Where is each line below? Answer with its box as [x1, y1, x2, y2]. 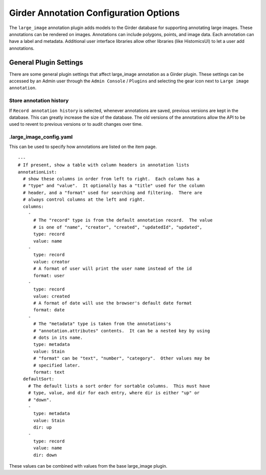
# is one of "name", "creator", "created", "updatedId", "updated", [33, 224, 202, 230]
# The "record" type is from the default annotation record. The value [33, 218, 213, 223]
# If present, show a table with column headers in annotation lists [18, 162, 190, 168]
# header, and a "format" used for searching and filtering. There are [23, 190, 202, 195]
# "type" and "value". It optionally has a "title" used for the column [23, 183, 205, 188]
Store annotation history [9, 97, 69, 104]
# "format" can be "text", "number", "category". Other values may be [33, 356, 210, 361]
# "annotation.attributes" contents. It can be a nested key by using [33, 328, 210, 333]
